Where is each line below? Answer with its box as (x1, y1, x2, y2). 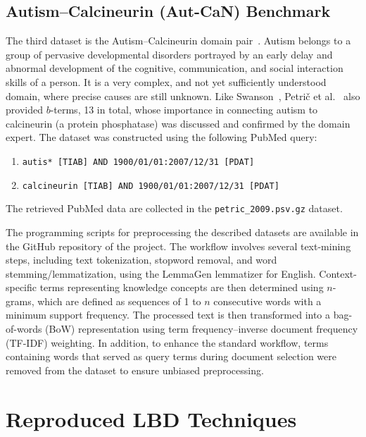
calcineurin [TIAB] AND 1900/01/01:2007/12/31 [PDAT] (22, 180, 279, 191)
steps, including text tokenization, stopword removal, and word (6, 252, 277, 267)
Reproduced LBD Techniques (6, 404, 297, 433)
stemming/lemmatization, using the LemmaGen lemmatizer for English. (6, 266, 316, 281)
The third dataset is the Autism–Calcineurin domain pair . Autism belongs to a (6, 33, 351, 48)
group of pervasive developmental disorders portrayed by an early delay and (6, 47, 333, 61)
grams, (6, 293, 34, 308)
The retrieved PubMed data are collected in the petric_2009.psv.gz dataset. (6, 201, 343, 216)
